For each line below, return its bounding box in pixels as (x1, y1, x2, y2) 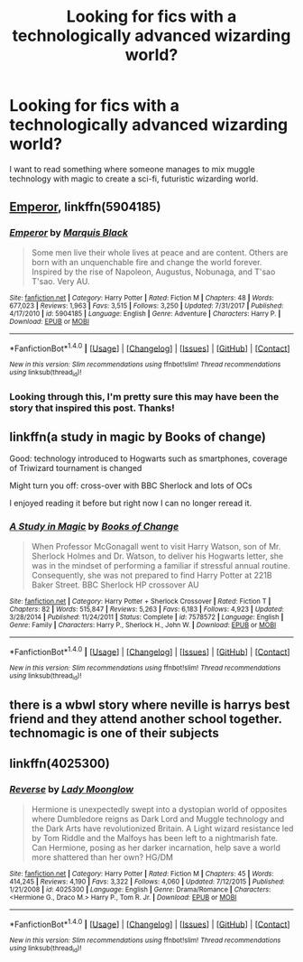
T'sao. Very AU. (31, 275, 90, 286)
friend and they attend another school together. (9, 711, 282, 727)
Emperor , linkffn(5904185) (9, 199, 161, 215)
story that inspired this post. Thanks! (9, 402, 175, 414)
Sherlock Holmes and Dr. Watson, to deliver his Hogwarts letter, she (31, 550, 284, 561)
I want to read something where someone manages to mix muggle (9, 163, 255, 174)
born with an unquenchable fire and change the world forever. (31, 256, 262, 267)
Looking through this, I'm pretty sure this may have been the (9, 390, 280, 402)
